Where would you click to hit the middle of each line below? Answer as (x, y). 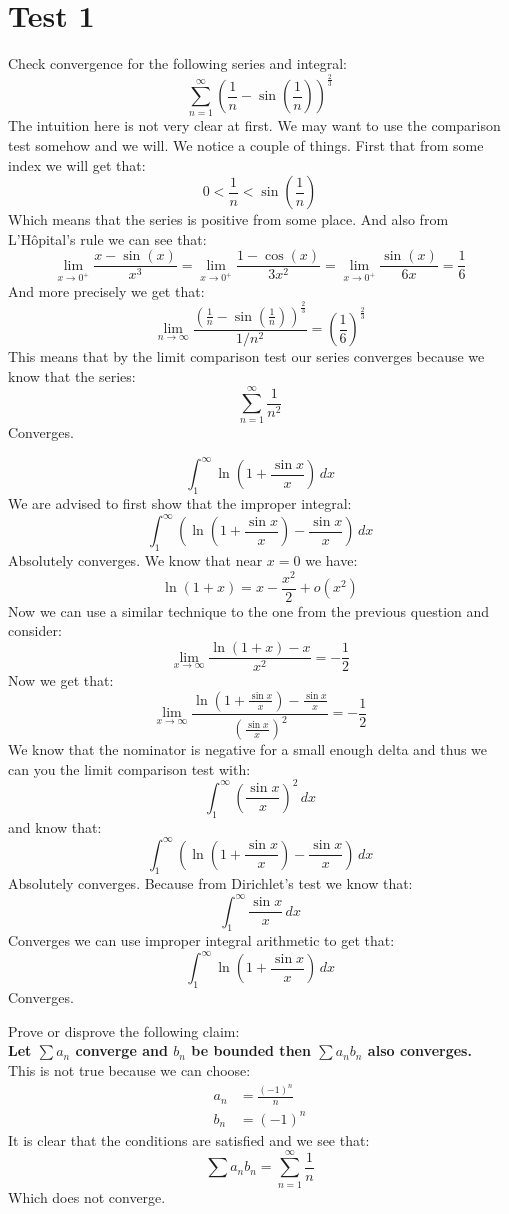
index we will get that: (77, 164)
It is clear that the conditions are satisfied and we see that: (189, 1139)
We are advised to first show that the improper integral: (180, 503)
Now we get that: (61, 680)
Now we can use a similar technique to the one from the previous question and (249, 610)
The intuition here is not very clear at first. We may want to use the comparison (254, 125)
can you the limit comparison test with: (129, 768)
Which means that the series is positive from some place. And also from (228, 219)
